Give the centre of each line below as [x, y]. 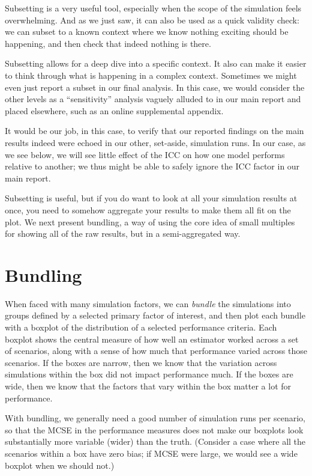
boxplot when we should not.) [60, 465]
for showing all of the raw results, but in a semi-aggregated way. [123, 233]
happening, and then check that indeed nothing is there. [108, 43]
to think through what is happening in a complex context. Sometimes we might [151, 75]
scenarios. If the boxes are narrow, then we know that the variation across [141, 362]
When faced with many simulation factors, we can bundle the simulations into [148, 303]
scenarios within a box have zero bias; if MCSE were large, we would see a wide [151, 453]
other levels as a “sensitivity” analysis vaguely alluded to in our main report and [153, 99]
